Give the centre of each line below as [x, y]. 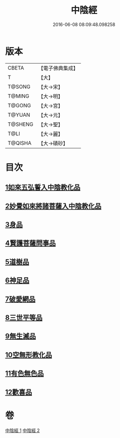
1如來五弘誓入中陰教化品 [43, 188]
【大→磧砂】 [53, 143]
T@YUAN [19, 115]
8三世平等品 [24, 318]
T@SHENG [20, 124]
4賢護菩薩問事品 [30, 243]
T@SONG [19, 87]
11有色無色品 [24, 374]
